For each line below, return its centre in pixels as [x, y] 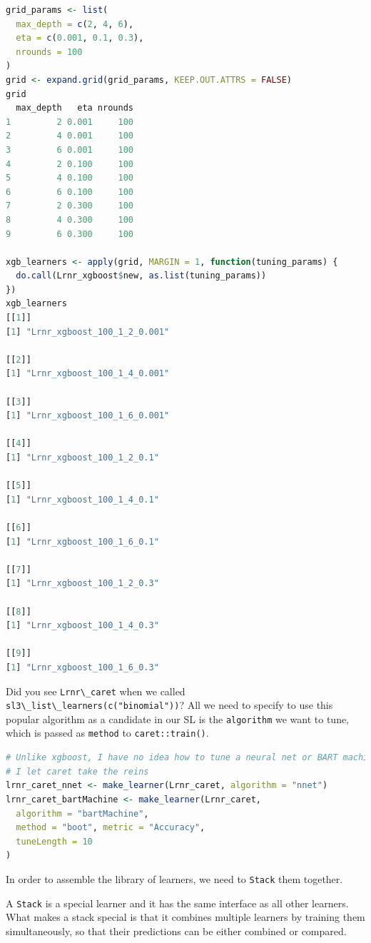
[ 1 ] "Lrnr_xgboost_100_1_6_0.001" [88, 416]
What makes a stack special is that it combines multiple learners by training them [185, 917]
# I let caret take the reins [77, 771]
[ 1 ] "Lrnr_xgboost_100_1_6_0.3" [82, 667]
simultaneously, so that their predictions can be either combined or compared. [176, 931]
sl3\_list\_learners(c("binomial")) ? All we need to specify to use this [169, 705]
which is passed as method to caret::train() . [107, 733]
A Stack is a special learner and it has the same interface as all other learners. [177, 903]
